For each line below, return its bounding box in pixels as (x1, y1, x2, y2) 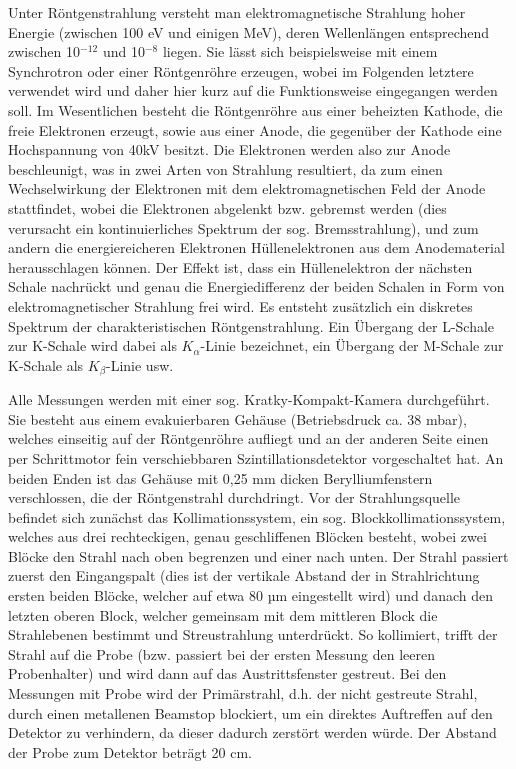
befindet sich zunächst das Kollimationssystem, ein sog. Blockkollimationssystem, (8, 506, 506, 527)
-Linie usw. (106, 354, 174, 375)
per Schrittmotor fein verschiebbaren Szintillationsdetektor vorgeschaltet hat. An (8, 447, 504, 468)
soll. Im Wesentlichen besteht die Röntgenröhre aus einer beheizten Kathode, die (8, 99, 503, 120)
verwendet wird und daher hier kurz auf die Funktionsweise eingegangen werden (8, 80, 498, 101)
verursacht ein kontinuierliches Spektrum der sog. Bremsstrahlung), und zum (8, 217, 479, 238)
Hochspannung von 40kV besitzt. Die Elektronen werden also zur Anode (8, 139, 451, 160)
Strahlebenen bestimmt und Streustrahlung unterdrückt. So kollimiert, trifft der (8, 624, 498, 645)
